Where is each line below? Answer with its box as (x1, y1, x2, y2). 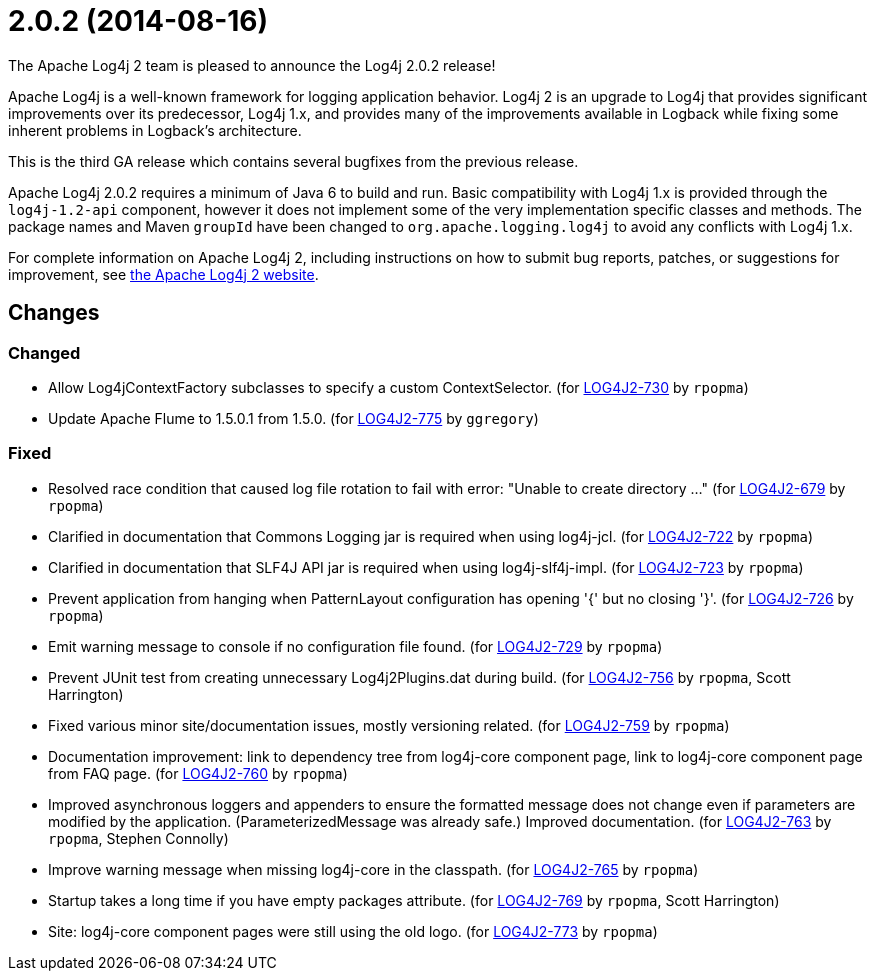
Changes (8, 300, 100, 326)
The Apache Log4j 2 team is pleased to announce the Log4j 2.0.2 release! (8, 56, 496, 74)
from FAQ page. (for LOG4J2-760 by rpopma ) (48, 764, 348, 782)
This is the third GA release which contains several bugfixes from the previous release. (8, 152, 579, 170)
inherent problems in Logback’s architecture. (8, 121, 302, 139)
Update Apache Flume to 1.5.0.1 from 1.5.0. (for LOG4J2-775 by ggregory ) (48, 409, 539, 427)
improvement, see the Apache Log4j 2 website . (8, 265, 319, 283)
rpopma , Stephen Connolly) (48, 829, 229, 847)
